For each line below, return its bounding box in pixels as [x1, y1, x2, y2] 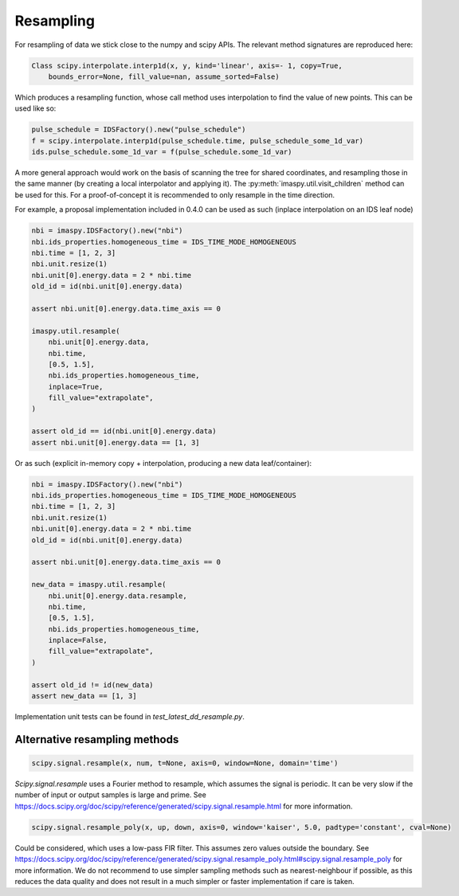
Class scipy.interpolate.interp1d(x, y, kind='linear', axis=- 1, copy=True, [31, 61, 343, 70]
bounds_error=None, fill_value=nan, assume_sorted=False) [48, 72, 280, 81]
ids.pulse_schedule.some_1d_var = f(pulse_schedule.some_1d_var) [31, 147, 292, 157]
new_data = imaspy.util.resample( [31, 580, 167, 589]
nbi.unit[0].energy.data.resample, [48, 591, 187, 601]
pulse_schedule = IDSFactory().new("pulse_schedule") [31, 125, 246, 135]
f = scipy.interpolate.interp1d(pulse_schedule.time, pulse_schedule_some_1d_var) [31, 136, 364, 145]
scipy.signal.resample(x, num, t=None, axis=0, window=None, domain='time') [31, 759, 339, 768]
